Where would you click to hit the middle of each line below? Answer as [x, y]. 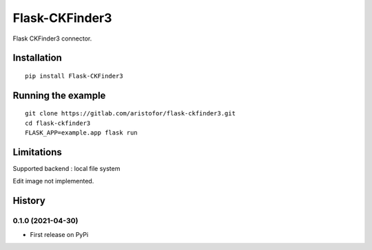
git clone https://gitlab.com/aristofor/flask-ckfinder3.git [130, 114]
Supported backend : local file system [66, 169]
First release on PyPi [59, 234]
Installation [37, 58]
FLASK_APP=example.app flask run [81, 133]
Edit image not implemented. [53, 181]
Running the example [59, 95]
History [29, 201]
